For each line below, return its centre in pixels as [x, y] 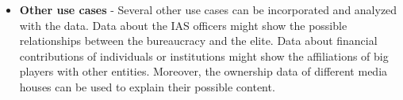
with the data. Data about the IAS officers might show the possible [183, 25]
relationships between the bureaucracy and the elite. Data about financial [198, 41]
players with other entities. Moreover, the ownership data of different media [203, 71]
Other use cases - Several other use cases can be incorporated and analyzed [208, 9]
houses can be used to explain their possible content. [147, 86]
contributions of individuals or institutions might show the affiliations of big [204, 56]
